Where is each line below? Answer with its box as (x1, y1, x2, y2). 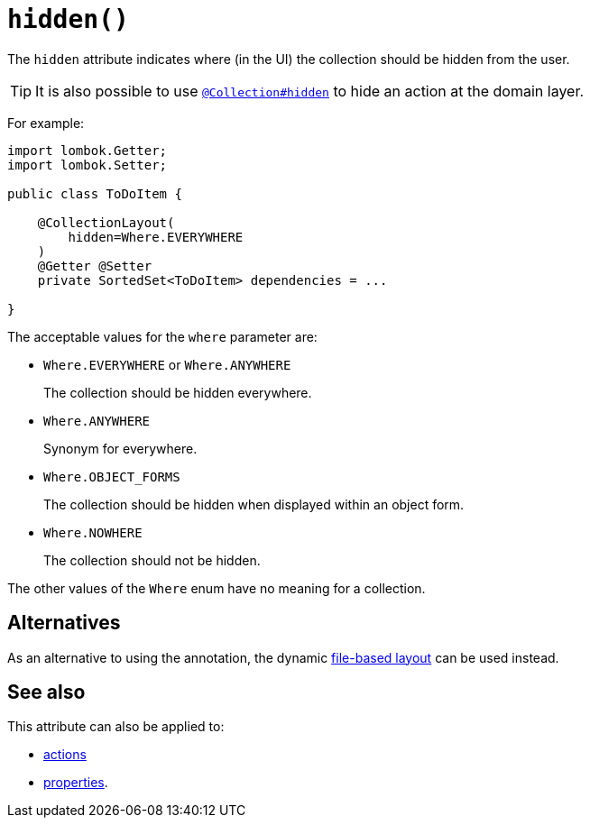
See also (7, 681, 86, 704)
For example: (7, 115, 85, 131)
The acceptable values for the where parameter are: (7, 328, 318, 344)
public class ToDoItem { (7, 186, 182, 201)
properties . (43, 775, 108, 791)
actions (43, 747, 87, 763)
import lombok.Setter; (7, 157, 168, 172)
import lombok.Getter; (7, 142, 168, 158)
